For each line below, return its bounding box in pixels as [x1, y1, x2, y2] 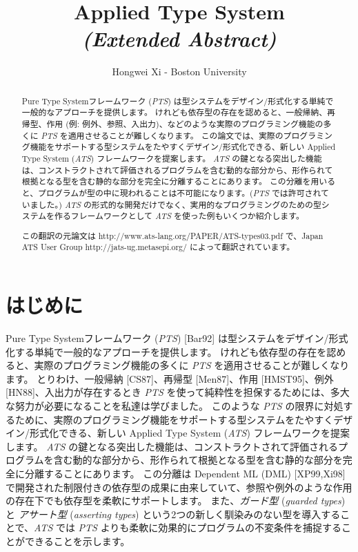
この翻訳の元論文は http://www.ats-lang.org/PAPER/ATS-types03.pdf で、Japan [21, 229, 324, 241]
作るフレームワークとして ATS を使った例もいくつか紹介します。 [54, 210, 304, 222]
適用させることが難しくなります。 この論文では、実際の [68, 129, 284, 141]
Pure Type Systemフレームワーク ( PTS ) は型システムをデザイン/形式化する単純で [21, 95, 334, 106]
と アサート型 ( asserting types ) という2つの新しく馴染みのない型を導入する [6, 506, 341, 521]
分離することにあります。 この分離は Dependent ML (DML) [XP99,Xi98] [24, 466, 346, 480]
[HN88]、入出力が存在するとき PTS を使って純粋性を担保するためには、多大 [6, 385, 350, 399]
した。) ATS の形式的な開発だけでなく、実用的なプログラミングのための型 [38, 198, 321, 210]
